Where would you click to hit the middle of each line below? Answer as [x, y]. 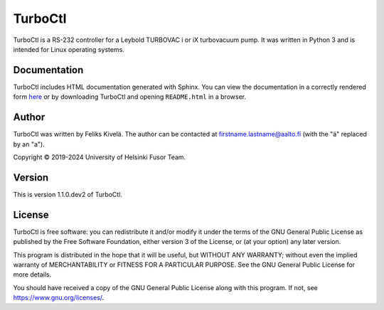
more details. [32, 274]
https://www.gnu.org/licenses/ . [59, 298]
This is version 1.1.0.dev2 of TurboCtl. [68, 194]
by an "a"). [29, 144]
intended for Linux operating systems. [69, 49]
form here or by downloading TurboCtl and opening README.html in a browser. [130, 97]
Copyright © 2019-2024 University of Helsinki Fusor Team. [100, 157]
